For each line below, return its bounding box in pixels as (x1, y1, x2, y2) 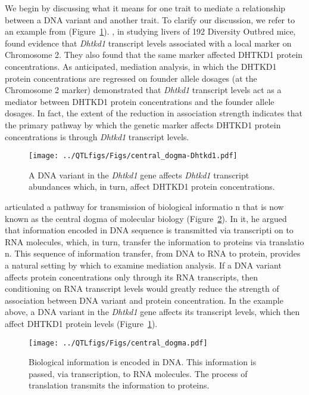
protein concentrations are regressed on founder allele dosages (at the (5, 72, 257, 84)
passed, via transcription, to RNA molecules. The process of (29, 367, 248, 379)
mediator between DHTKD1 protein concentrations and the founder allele (5, 95, 274, 107)
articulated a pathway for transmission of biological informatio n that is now (5, 200, 284, 212)
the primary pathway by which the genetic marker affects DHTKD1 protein (5, 118, 281, 131)
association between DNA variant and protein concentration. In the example (5, 294, 283, 306)
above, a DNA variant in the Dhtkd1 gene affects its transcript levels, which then (5, 305, 300, 318)
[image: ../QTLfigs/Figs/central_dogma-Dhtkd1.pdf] (29, 152, 238, 161)
